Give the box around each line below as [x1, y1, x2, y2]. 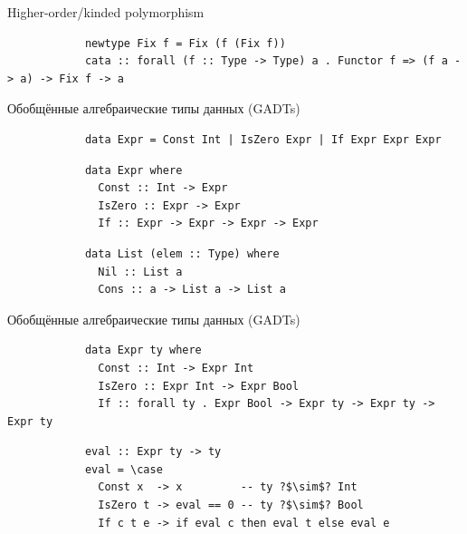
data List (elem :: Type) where [84, 247, 280, 260]
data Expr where [84, 163, 183, 177]
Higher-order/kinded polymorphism [7, 3, 205, 21]
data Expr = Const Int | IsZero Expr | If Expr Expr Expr [84, 132, 442, 146]
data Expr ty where [84, 344, 202, 357]
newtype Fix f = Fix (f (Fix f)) [84, 36, 286, 50]
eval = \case [84, 462, 163, 476]
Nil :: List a [98, 265, 183, 278]
